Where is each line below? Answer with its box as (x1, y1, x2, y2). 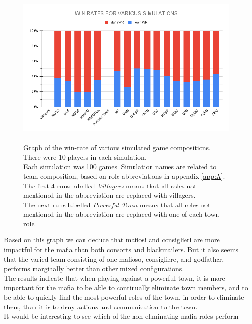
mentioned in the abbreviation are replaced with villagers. (23, 190, 196, 200)
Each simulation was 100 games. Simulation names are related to (23, 161, 217, 171)
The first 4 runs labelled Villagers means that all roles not (23, 180, 197, 190)
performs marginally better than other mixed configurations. (4, 263, 184, 273)
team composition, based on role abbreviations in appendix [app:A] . (23, 171, 225, 181)
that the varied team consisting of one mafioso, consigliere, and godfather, (4, 254, 224, 264)
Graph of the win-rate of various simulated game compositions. (23, 142, 211, 153)
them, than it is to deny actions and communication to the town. (4, 301, 198, 311)
